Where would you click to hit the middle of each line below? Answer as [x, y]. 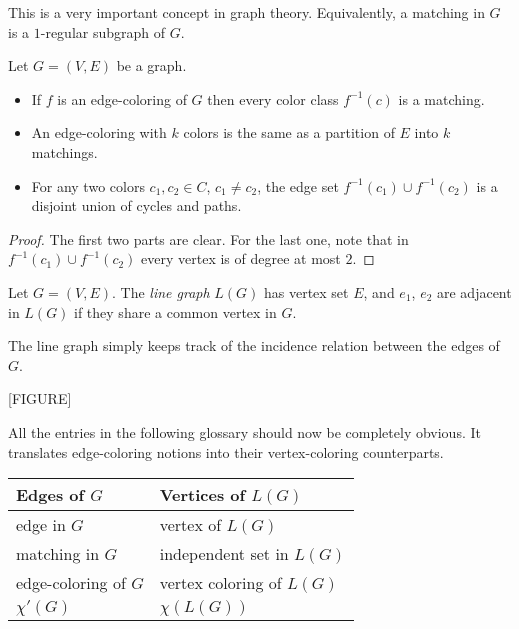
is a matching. [441, 98]
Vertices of [202, 495]
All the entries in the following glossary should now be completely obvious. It [244, 431]
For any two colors [88, 185]
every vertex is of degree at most [241, 258]
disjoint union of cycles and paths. [136, 205]
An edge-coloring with [99, 132]
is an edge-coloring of [122, 98]
